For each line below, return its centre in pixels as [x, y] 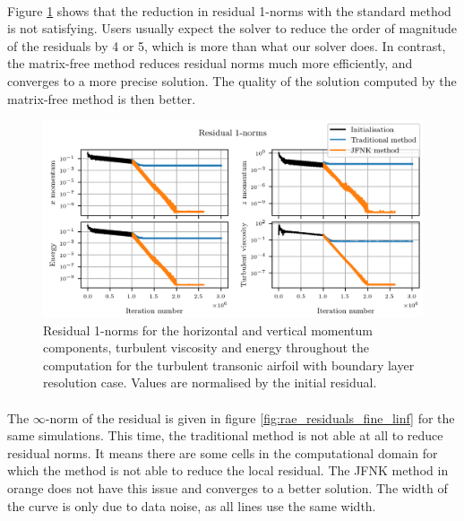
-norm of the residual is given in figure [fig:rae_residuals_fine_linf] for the [250, 417]
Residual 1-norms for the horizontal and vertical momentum [208, 330]
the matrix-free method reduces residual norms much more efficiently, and [210, 63]
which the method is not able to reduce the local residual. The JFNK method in [228, 470]
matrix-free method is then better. [102, 98]
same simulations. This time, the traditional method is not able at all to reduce [225, 435]
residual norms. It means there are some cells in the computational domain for [223, 452]
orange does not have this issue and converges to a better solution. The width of [228, 487]
